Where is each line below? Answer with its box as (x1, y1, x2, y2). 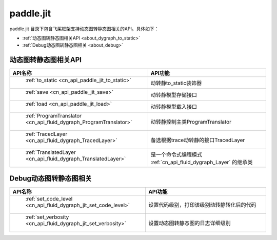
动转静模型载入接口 (150, 103, 197, 110)
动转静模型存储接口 (150, 91, 197, 98)
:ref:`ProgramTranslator (25, 112, 82, 119)
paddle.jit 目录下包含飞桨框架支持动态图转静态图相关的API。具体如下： (9, 26, 159, 32)
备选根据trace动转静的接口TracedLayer (150, 136, 245, 144)
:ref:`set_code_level (25, 195, 73, 202)
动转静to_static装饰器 (150, 79, 202, 87)
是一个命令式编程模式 (150, 151, 203, 158)
